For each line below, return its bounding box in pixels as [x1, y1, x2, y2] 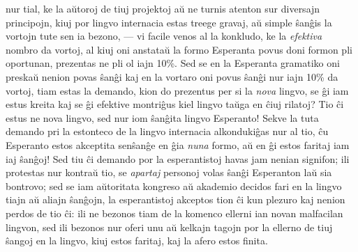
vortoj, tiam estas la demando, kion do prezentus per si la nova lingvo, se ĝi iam [6, 83, 349, 97]
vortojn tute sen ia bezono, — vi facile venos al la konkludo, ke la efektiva [6, 29, 322, 43]
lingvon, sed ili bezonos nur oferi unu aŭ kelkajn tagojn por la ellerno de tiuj [6, 219, 333, 234]
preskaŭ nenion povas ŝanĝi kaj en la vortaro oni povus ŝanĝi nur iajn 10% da [6, 69, 338, 84]
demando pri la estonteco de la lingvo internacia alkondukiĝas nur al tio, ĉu [6, 124, 329, 139]
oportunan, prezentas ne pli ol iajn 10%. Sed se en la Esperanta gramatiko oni [6, 56, 340, 70]
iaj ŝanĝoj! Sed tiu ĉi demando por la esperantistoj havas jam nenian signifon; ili [6, 151, 350, 166]
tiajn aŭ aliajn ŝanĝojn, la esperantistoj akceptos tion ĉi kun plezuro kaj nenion [6, 192, 345, 207]
